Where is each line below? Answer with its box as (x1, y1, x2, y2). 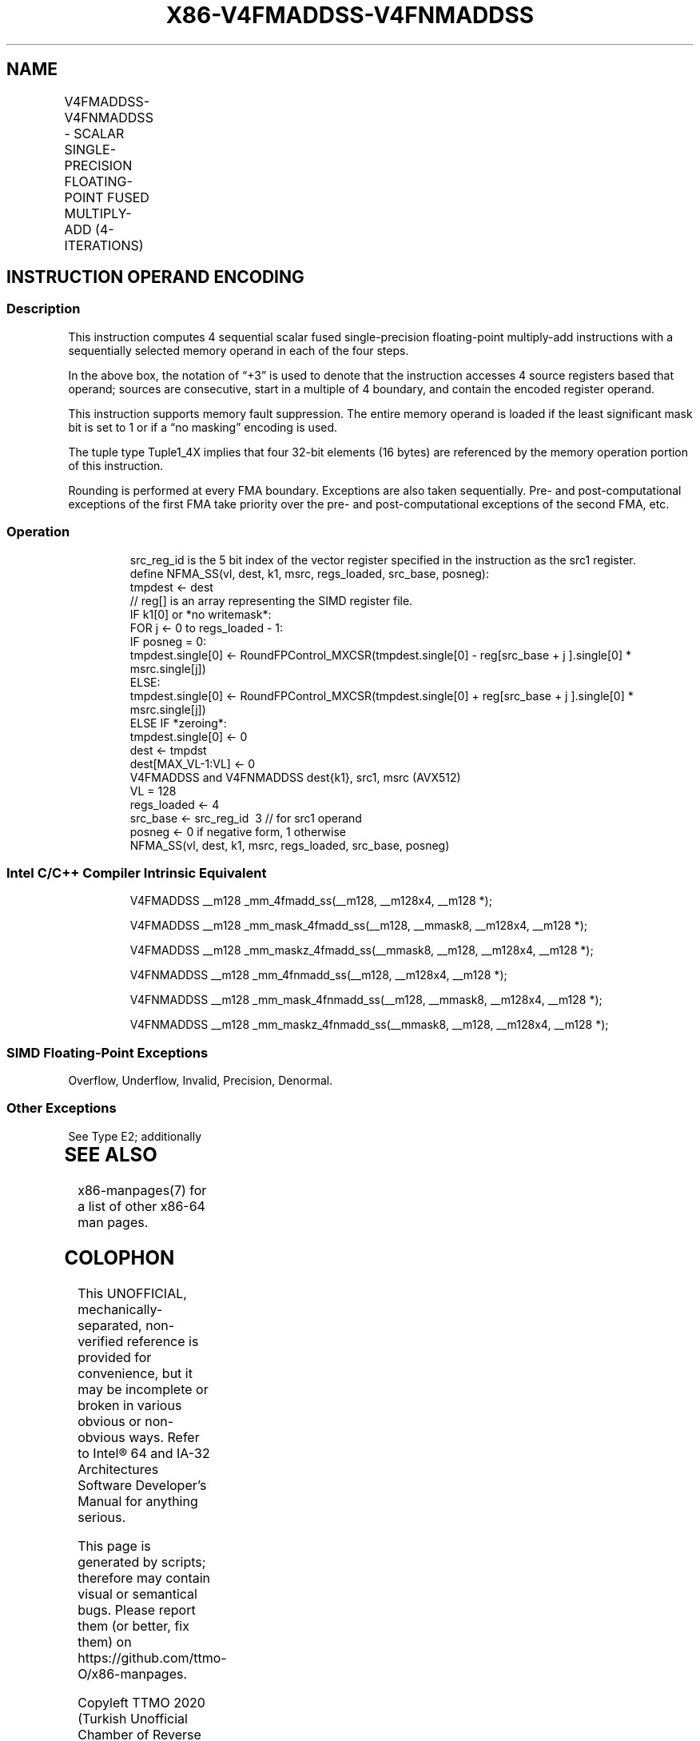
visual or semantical (78, 1585, 197, 1602)
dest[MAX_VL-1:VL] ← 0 (129, 756, 256, 771)
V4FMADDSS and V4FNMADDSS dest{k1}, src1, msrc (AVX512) (129, 770, 461, 784)
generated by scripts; (78, 1553, 206, 1570)
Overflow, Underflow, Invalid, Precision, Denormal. (68, 1074, 333, 1088)
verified (78, 1333, 124, 1349)
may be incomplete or (78, 1380, 209, 1397)
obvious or (78, 1412, 141, 1429)
